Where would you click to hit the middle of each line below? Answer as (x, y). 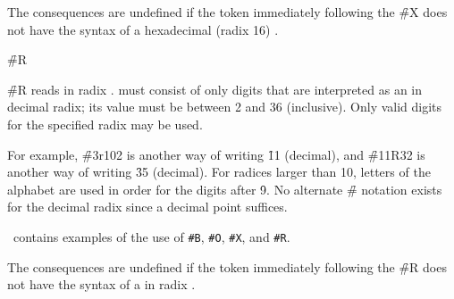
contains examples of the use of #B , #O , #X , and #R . (151, 236)
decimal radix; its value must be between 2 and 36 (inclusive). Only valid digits (225, 107)
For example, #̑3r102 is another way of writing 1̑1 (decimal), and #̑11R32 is (216, 154)
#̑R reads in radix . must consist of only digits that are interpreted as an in (215, 89)
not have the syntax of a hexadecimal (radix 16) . (143, 29)
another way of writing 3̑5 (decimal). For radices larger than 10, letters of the (219, 172)
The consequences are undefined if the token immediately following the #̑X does (227, 12)
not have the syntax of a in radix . (101, 284)
